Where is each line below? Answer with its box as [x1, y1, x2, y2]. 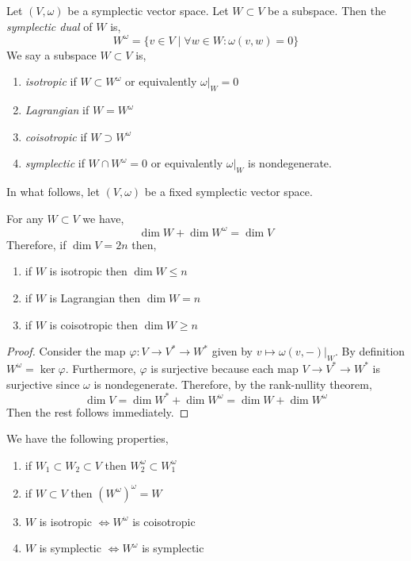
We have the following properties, [6, 430, 169, 447]
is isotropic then [49, 263, 127, 279]
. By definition [334, 343, 405, 359]
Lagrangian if [25, 102, 89, 118]
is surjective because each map [150, 359, 299, 376]
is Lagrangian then [49, 289, 141, 305]
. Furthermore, [65, 359, 136, 376]
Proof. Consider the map [6, 343, 126, 359]
